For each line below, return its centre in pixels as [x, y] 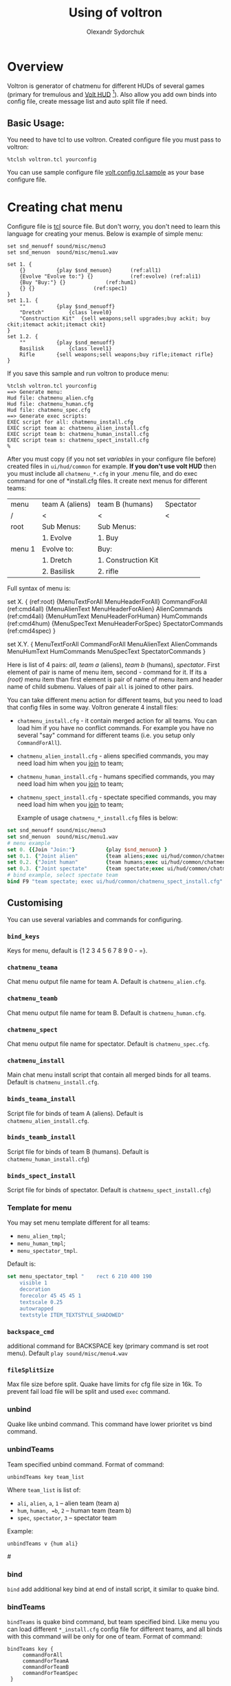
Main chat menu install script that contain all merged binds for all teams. [109, 1075]
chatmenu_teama [33, 967]
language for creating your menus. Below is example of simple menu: [105, 234]
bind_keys [23, 936]
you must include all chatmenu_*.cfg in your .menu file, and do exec [102, 474]
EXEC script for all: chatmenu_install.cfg [70, 422]
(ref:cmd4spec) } [32, 631]
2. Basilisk [58, 571]
